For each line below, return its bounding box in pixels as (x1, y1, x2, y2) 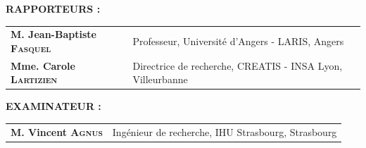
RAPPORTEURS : (6, 1, 101, 16)
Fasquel (11, 40, 51, 55)
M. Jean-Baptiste (11, 27, 96, 42)
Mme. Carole (11, 58, 75, 73)
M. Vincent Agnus (11, 124, 103, 139)
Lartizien (11, 72, 58, 87)
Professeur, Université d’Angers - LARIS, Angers (132, 34, 344, 49)
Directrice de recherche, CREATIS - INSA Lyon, (132, 58, 343, 73)
